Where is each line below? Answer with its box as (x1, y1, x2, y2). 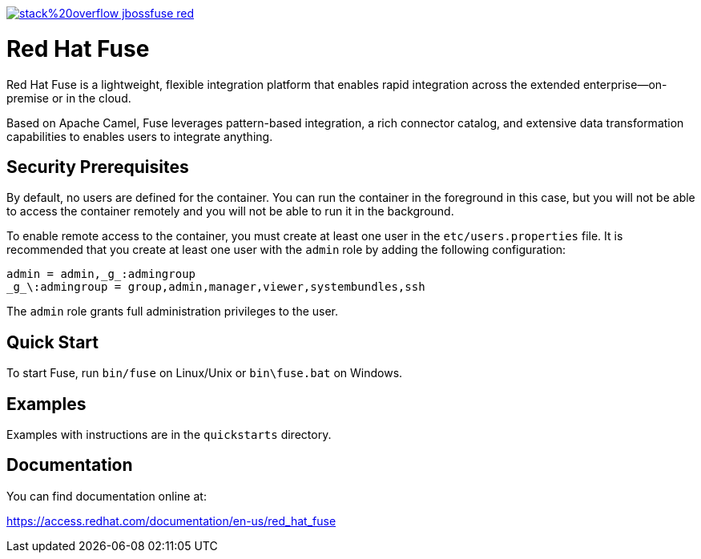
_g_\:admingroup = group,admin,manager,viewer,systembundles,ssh (6, 280, 425, 294)
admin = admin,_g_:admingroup (6, 267, 196, 281)
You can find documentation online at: (6, 489, 207, 503)
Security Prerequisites (6, 156, 189, 177)
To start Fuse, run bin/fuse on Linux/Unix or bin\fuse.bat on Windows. (6, 366, 403, 380)
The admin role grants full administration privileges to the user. (6, 304, 339, 319)
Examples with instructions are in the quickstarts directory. (6, 428, 332, 442)
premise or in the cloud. (6, 90, 131, 105)
